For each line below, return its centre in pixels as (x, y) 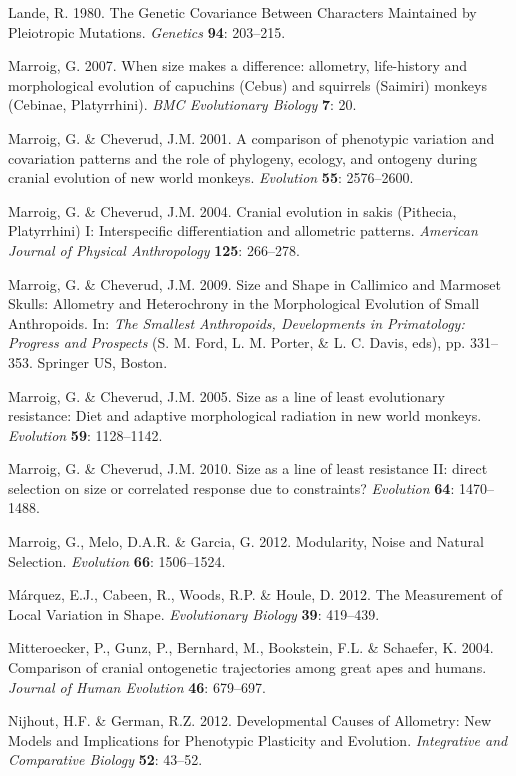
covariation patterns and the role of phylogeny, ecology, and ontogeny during (242, 157)
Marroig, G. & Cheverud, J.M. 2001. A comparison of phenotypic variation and (251, 137)
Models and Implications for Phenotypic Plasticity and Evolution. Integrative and (258, 739)
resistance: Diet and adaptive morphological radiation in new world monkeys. (245, 415)
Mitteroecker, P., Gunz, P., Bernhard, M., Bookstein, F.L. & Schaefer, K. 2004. (251, 647)
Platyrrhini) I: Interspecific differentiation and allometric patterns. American (243, 230)
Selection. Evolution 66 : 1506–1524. (117, 560)
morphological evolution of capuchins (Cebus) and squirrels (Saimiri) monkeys (247, 84)
